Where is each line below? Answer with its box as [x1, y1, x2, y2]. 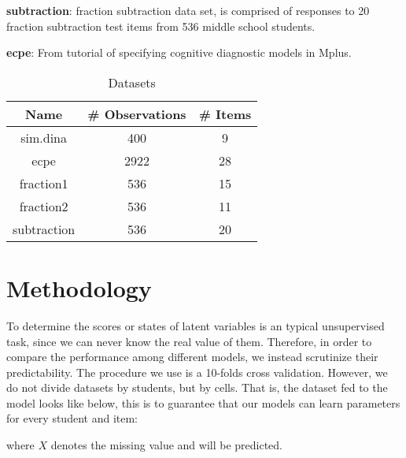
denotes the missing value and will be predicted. [50, 437, 283, 453]
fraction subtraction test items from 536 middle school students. [6, 17, 316, 34]
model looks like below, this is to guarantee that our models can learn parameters [6, 394, 400, 411]
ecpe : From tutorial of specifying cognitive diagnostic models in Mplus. [6, 44, 352, 61]
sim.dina [20, 128, 68, 147]
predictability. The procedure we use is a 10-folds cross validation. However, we [6, 363, 388, 380]
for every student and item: [6, 410, 138, 426]
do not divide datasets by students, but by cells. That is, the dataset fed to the [6, 379, 388, 396]
